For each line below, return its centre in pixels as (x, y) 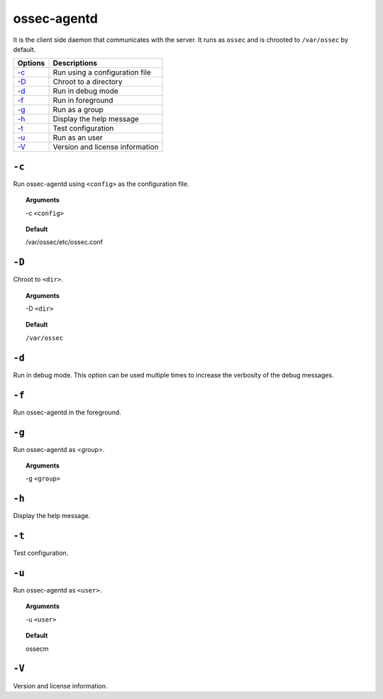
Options (31, 63)
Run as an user (78, 138)
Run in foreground (83, 101)
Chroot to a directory (88, 82)
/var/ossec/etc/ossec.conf (64, 242)
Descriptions (75, 63)
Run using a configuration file (102, 72)
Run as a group (78, 110)
